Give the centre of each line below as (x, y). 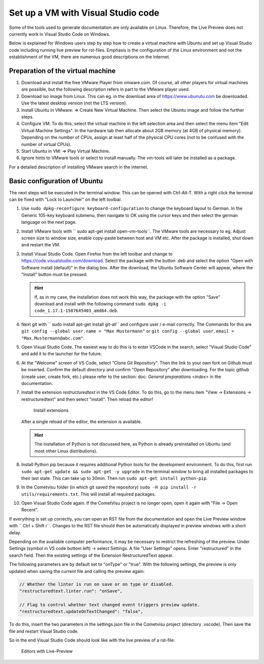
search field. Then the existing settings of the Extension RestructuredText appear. (91, 555)
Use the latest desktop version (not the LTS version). (74, 103)
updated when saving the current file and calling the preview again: (77, 571)
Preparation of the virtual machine (62, 71)
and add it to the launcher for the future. (62, 354)
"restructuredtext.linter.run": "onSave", (71, 591)
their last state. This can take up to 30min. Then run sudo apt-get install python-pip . (114, 478)
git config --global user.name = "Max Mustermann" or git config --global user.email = (128, 331)
